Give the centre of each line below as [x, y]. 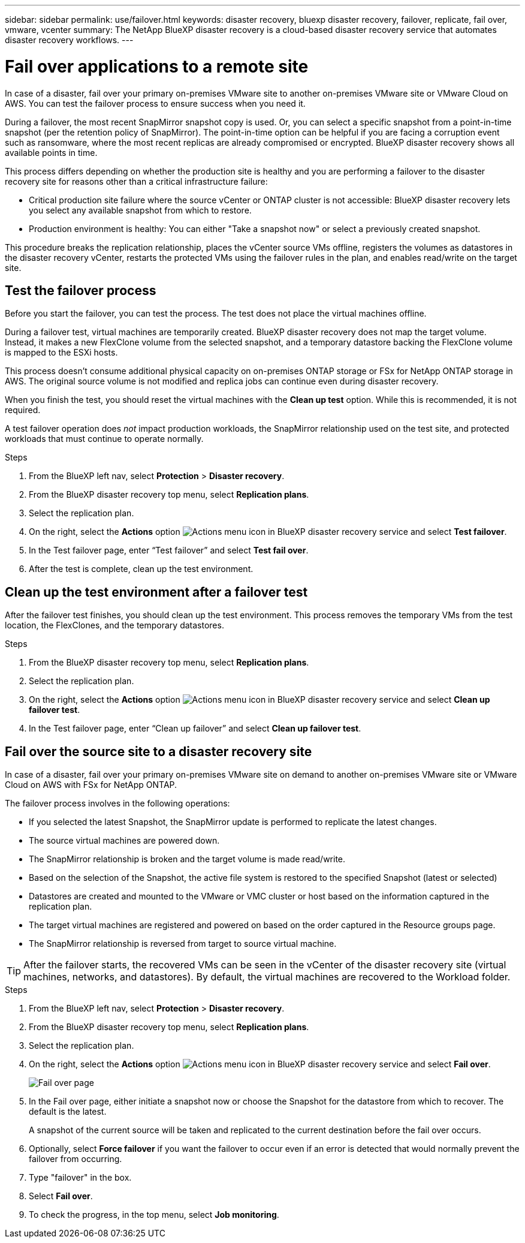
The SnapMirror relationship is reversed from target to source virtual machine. [183, 944]
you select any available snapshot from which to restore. [140, 210]
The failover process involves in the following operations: [117, 803]
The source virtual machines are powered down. [124, 841]
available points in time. [51, 152]
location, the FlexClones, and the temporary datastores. [114, 625]
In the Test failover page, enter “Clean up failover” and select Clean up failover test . [195, 729]
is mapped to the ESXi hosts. [61, 353]
